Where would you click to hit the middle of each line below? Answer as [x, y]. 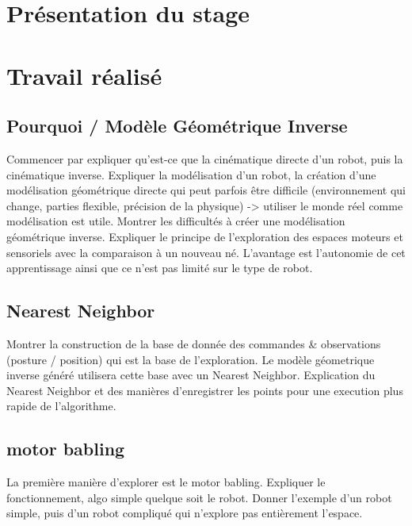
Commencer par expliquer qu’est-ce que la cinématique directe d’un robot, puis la [205, 158]
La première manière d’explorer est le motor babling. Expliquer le [166, 482]
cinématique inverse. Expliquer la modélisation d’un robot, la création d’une [191, 174]
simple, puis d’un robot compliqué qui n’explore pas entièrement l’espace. [185, 513]
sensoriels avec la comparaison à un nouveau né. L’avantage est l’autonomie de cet [206, 252]
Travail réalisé [84, 75]
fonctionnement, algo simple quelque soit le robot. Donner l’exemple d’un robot [199, 497]
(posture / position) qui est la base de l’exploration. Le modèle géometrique [191, 359]
